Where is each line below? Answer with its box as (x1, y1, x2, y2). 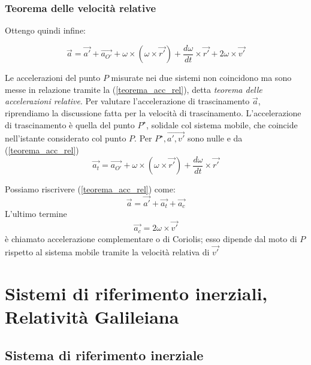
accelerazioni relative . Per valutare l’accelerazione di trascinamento (5, 95, 250, 107)
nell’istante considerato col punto (5, 132, 126, 144)
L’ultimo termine (5, 207, 67, 220)
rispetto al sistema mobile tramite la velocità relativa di (5, 246, 210, 258)
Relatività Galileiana (5, 304, 179, 329)
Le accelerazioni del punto (5, 71, 101, 84)
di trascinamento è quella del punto (5, 118, 135, 131)
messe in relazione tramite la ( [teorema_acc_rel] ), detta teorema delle (5, 83, 262, 95)
